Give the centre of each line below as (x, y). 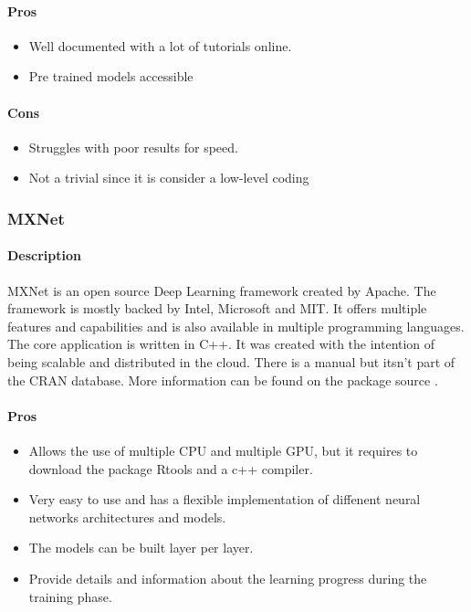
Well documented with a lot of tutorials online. (160, 45)
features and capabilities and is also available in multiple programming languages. (236, 326)
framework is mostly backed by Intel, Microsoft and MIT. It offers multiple (217, 308)
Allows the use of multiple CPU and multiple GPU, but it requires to (223, 450)
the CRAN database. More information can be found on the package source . (223, 380)
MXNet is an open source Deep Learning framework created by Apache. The (222, 290)
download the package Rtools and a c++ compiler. (171, 468)
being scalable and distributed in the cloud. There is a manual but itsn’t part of (231, 361)
